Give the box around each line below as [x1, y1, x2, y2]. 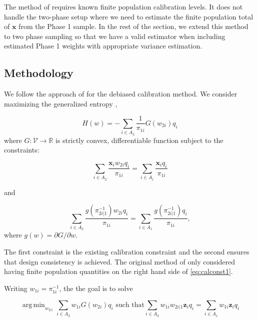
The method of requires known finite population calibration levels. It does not [4, 1, 243, 11]
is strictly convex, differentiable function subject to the [55, 134, 223, 145]
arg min [22, 301, 45, 309]
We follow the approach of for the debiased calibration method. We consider [4, 88, 237, 99]
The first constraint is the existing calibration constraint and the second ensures [4, 246, 249, 257]
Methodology [4, 65, 73, 80]
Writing [4, 282, 27, 293]
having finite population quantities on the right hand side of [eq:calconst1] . [4, 266, 233, 276]
